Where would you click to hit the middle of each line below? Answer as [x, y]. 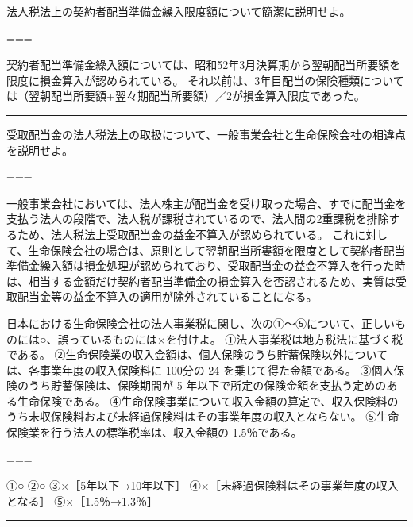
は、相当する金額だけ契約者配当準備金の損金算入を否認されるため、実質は [201, 281]
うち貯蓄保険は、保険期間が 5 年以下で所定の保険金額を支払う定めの [207, 385]
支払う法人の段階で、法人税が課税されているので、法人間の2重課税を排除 [198, 219]
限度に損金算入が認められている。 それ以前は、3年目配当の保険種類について [205, 80]
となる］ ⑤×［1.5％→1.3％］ [82, 500]
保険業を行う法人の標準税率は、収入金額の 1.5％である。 [154, 432]
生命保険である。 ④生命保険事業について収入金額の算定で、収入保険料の [208, 400]
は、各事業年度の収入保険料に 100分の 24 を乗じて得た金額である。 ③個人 [200, 369]
